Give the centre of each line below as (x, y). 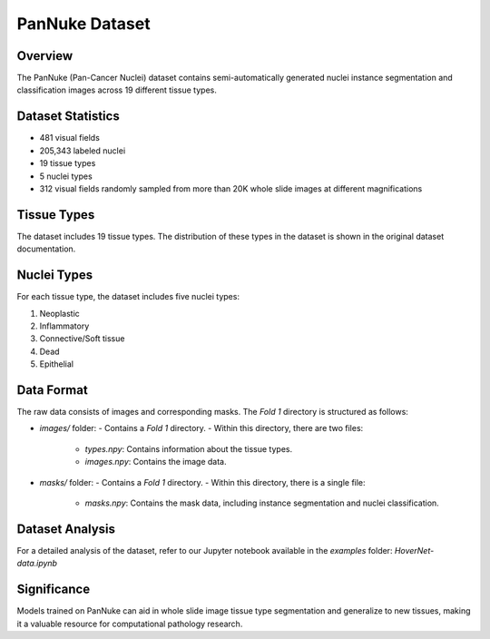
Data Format (52, 390)
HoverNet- (414, 550)
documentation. (46, 249)
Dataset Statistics (68, 117)
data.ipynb (37, 564)
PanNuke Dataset (83, 24)
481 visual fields (69, 138)
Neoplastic (60, 313)
